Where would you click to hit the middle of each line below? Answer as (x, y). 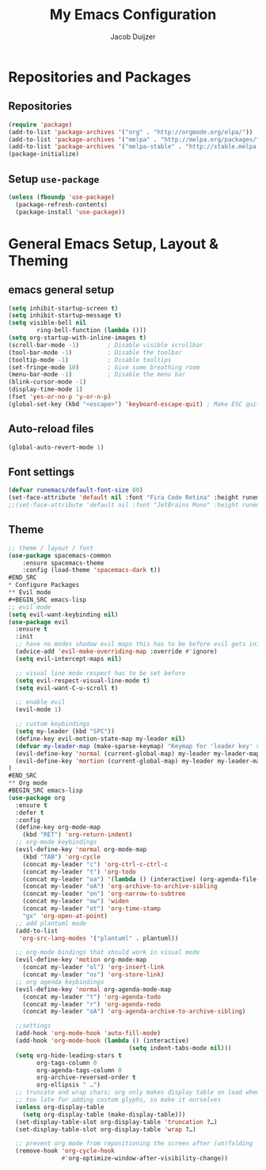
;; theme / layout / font (51, 548)
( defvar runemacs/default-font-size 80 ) (76, 490)
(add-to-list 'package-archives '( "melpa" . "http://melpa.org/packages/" (134, 139)
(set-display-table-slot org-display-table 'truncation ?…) (116, 1122)
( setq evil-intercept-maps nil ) (69, 658)
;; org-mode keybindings (56, 842)
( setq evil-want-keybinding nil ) (63, 614)
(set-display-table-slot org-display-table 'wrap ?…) (106, 1129)
